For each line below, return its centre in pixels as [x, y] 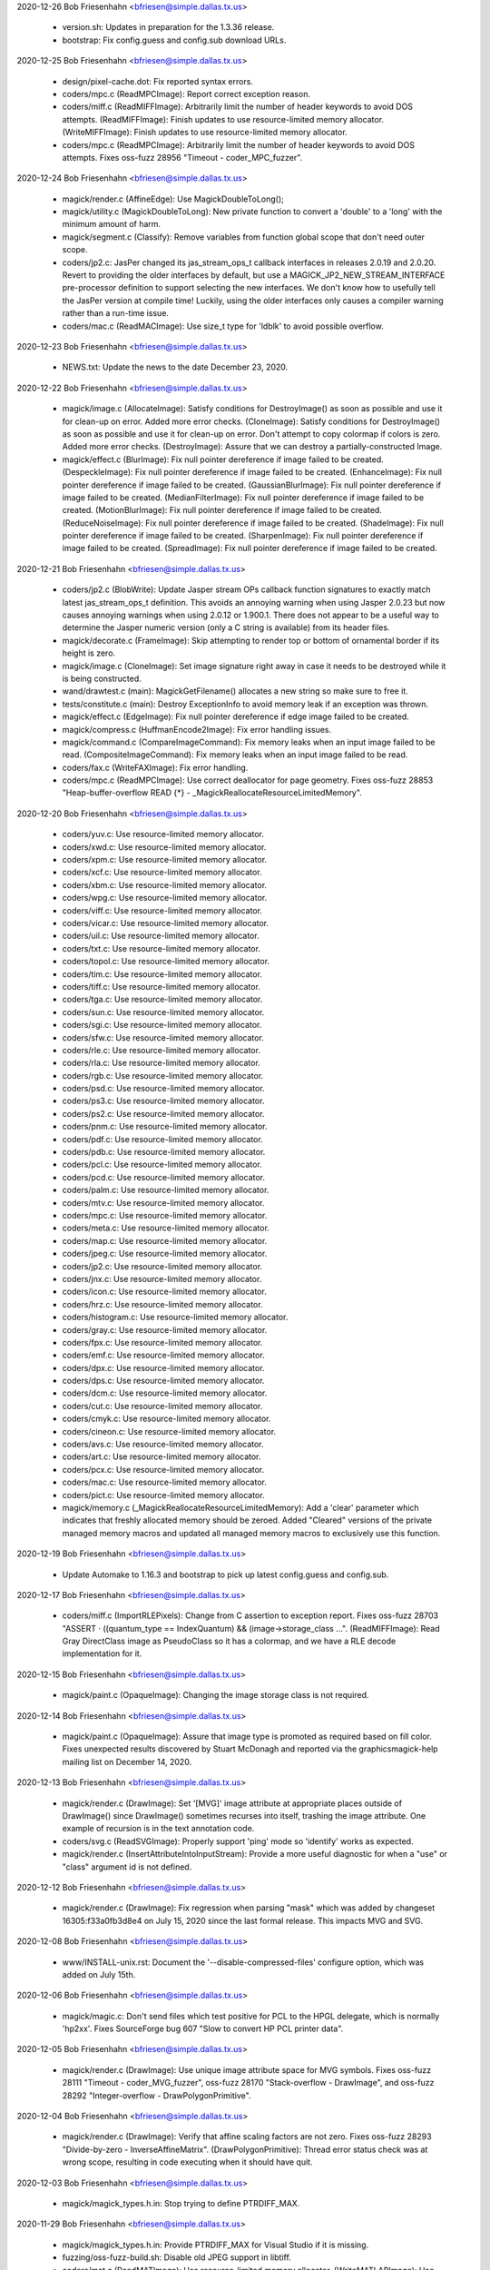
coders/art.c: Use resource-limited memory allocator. [162, 1456]
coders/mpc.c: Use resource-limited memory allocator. [165, 1215]
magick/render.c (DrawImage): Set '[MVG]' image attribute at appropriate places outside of [232, 1803]
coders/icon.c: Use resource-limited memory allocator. [164, 1292]
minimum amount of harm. [112, 224]
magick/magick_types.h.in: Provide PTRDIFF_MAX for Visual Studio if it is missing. [216, 2245]
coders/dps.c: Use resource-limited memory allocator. [163, 1381]
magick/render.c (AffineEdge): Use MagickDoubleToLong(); [173, 199]
